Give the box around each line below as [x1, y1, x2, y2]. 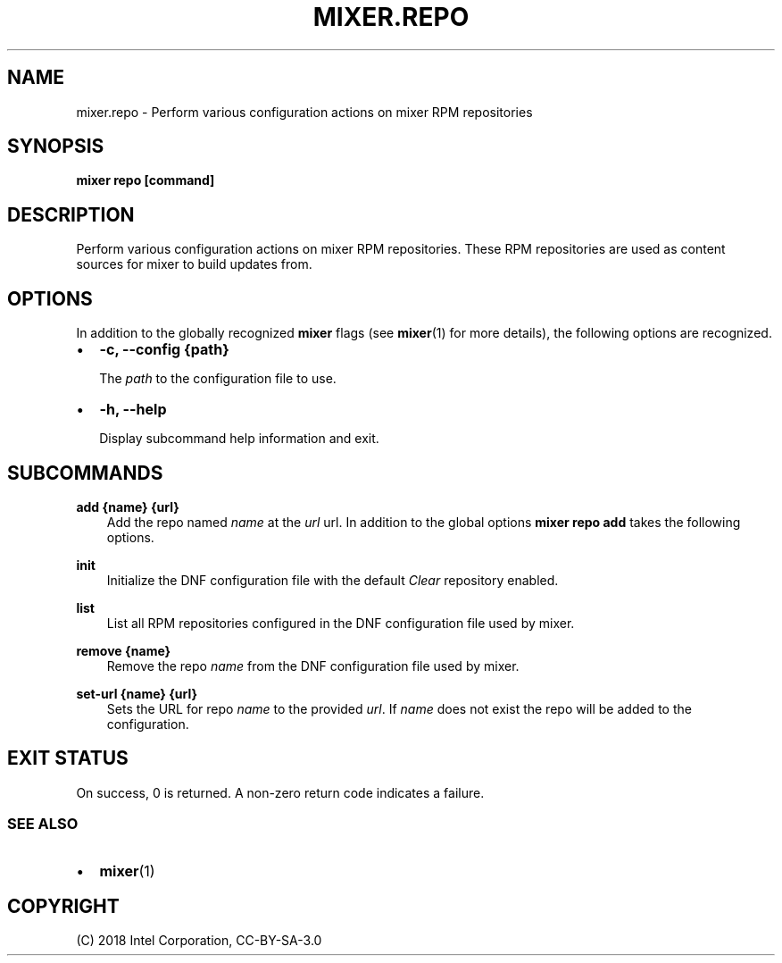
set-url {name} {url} [76, 685, 198, 701]
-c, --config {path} [99, 340, 229, 359]
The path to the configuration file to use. [99, 371, 337, 387]
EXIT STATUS [7, 747, 129, 770]
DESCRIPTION [7, 203, 135, 226]
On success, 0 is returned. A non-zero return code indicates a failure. [76, 784, 485, 800]
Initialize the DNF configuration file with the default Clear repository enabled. [106, 572, 559, 588]
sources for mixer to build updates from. [76, 256, 312, 272]
